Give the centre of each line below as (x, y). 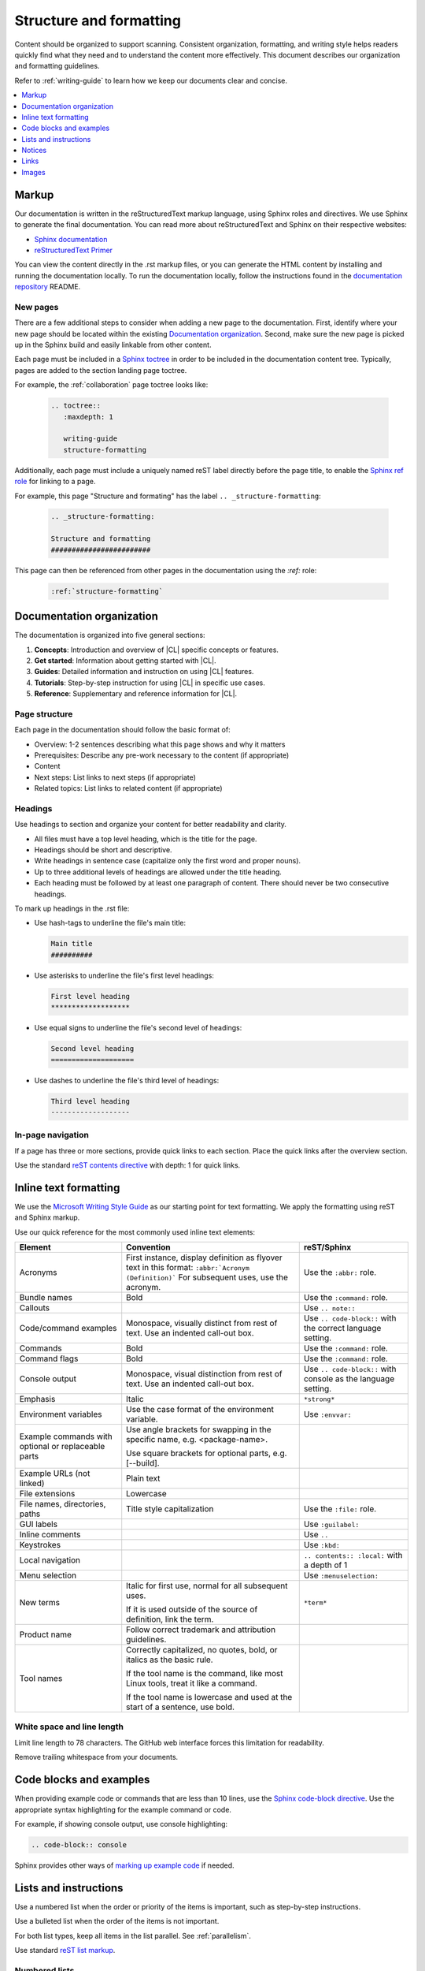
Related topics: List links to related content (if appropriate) (129, 788)
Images (34, 172)
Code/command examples (68, 1328)
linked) (32, 1484)
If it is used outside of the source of (192, 1610)
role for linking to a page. (55, 482)
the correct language (342, 1328)
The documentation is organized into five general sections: (110, 635)
